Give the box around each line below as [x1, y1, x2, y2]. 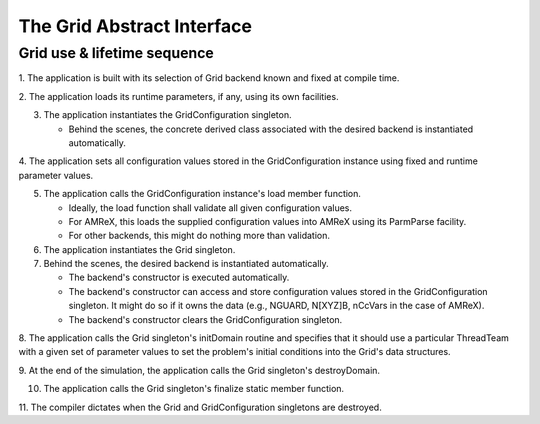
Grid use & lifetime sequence [18, 44, 214, 62]
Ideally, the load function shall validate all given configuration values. [68, 201, 353, 214]
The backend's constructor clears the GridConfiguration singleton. [68, 313, 343, 325]
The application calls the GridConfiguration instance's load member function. [43, 188, 362, 200]
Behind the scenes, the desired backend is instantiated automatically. [43, 258, 329, 270]
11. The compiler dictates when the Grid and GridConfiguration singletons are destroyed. [18, 401, 382, 413]
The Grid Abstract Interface [18, 15, 252, 37]
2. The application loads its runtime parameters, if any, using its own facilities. [18, 90, 339, 102]
